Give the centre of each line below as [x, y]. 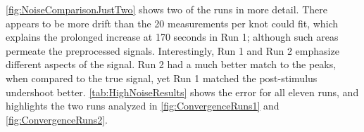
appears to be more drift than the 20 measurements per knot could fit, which [172, 23]
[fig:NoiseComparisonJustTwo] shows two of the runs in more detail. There [167, 9]
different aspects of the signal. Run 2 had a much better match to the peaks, [171, 64]
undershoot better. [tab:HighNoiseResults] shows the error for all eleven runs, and [182, 92]
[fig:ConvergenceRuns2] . [57, 119]
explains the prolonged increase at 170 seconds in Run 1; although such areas [172, 37]
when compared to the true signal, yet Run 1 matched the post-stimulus [162, 78]
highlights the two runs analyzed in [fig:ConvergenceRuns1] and [143, 106]
